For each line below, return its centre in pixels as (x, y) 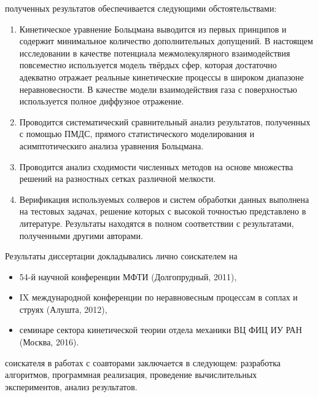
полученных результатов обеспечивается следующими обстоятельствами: (141, 8)
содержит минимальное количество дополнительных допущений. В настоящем (166, 41)
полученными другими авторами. (81, 235)
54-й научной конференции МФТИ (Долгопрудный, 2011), (128, 276)
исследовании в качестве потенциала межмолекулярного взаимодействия (155, 53)
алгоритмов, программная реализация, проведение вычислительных (131, 375)
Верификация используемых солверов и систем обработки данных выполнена (164, 199)
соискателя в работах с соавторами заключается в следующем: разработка (143, 362)
